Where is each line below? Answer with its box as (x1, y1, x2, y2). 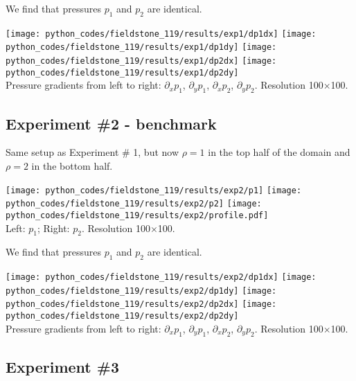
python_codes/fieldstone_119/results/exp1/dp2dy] (6, 67, 239, 78)
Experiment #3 (6, 355, 119, 377)
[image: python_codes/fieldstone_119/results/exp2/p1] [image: (6, 185, 302, 195)
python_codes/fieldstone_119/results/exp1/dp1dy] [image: (6, 42, 277, 53)
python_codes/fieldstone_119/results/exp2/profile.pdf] (6, 210, 269, 220)
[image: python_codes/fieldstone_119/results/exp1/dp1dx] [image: (6, 28, 317, 39)
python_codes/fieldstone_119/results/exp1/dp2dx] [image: (6, 56, 277, 67)
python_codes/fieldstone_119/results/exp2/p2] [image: (6, 199, 262, 209)
